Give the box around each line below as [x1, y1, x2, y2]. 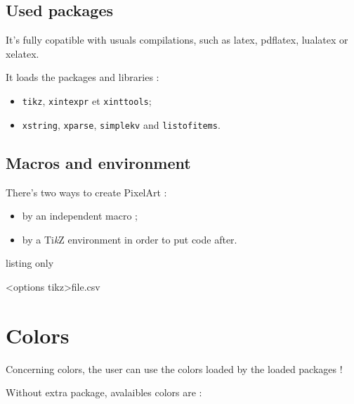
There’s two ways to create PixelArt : [6, 184, 167, 199]
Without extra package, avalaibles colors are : [6, 385, 202, 400]
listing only [6, 255, 54, 270]
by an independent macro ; [22, 208, 138, 223]
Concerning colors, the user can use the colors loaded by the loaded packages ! [6, 361, 343, 376]
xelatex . [6, 46, 39, 61]
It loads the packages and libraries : [6, 70, 159, 84]
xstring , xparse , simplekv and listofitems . [22, 117, 221, 132]
